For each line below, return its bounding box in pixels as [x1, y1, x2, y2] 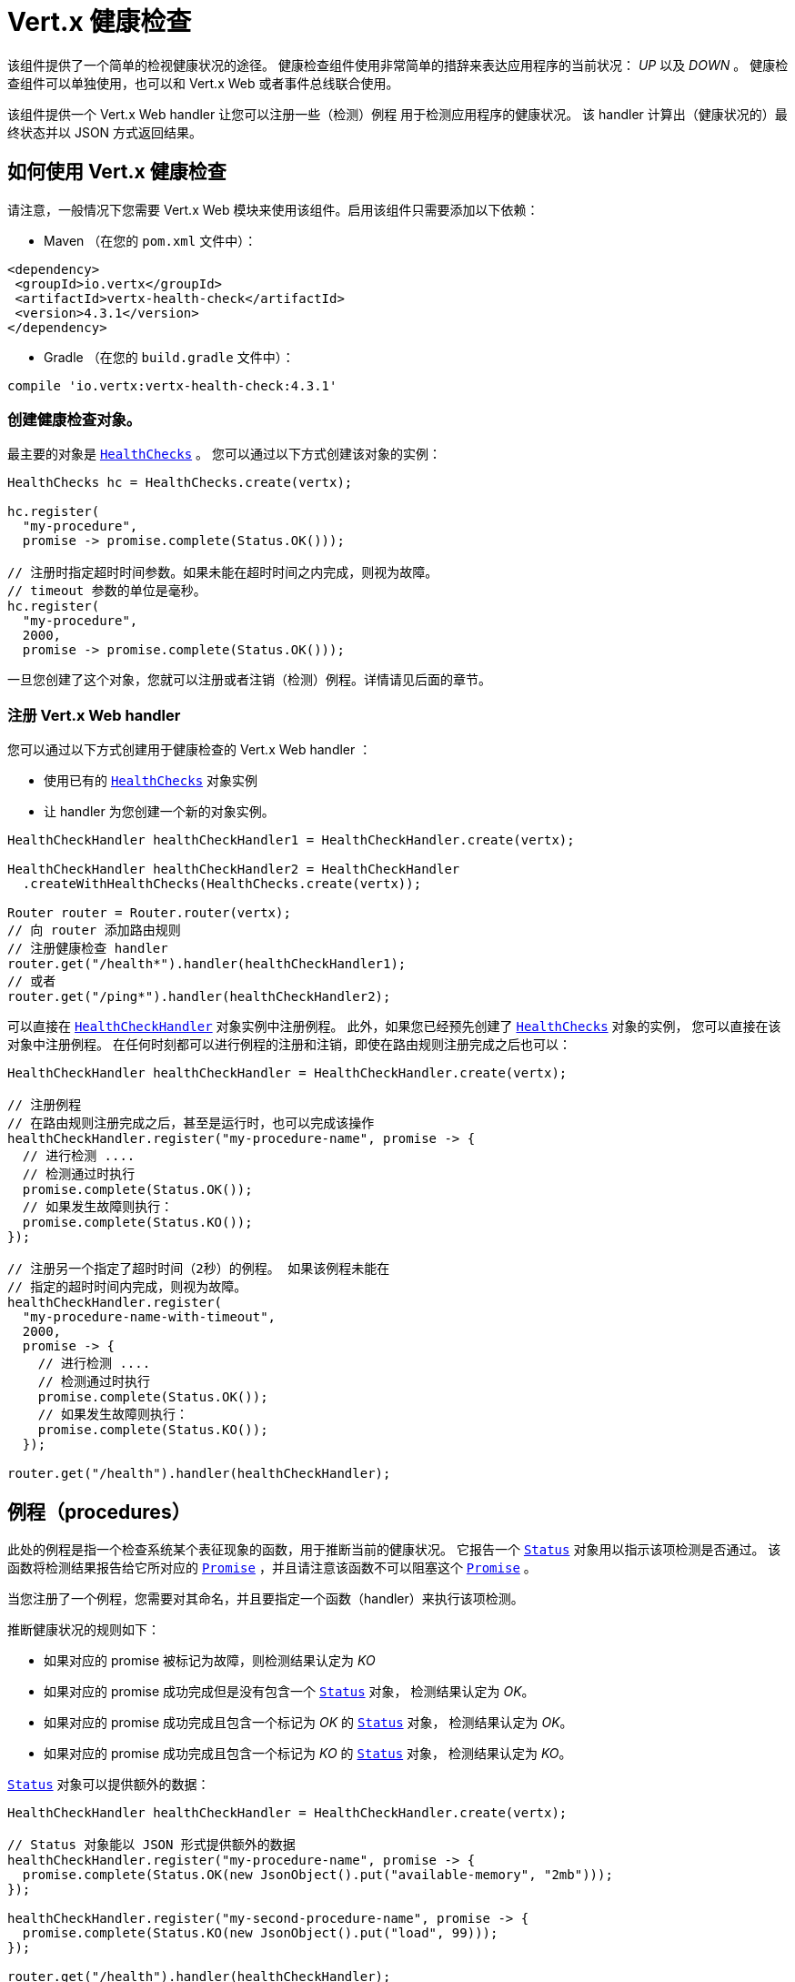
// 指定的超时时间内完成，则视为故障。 [7, 1279, 247, 1295]
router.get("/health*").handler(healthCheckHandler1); [7, 956, 407, 972]
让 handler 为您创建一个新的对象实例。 [44, 804, 275, 820]
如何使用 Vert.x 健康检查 [7, 160, 226, 184]
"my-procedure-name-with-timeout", [22, 1310, 277, 1325]
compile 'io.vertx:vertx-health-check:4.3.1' [7, 378, 337, 393]
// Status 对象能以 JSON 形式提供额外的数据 [7, 1836, 296, 1852]
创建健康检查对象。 [7, 410, 142, 429]
